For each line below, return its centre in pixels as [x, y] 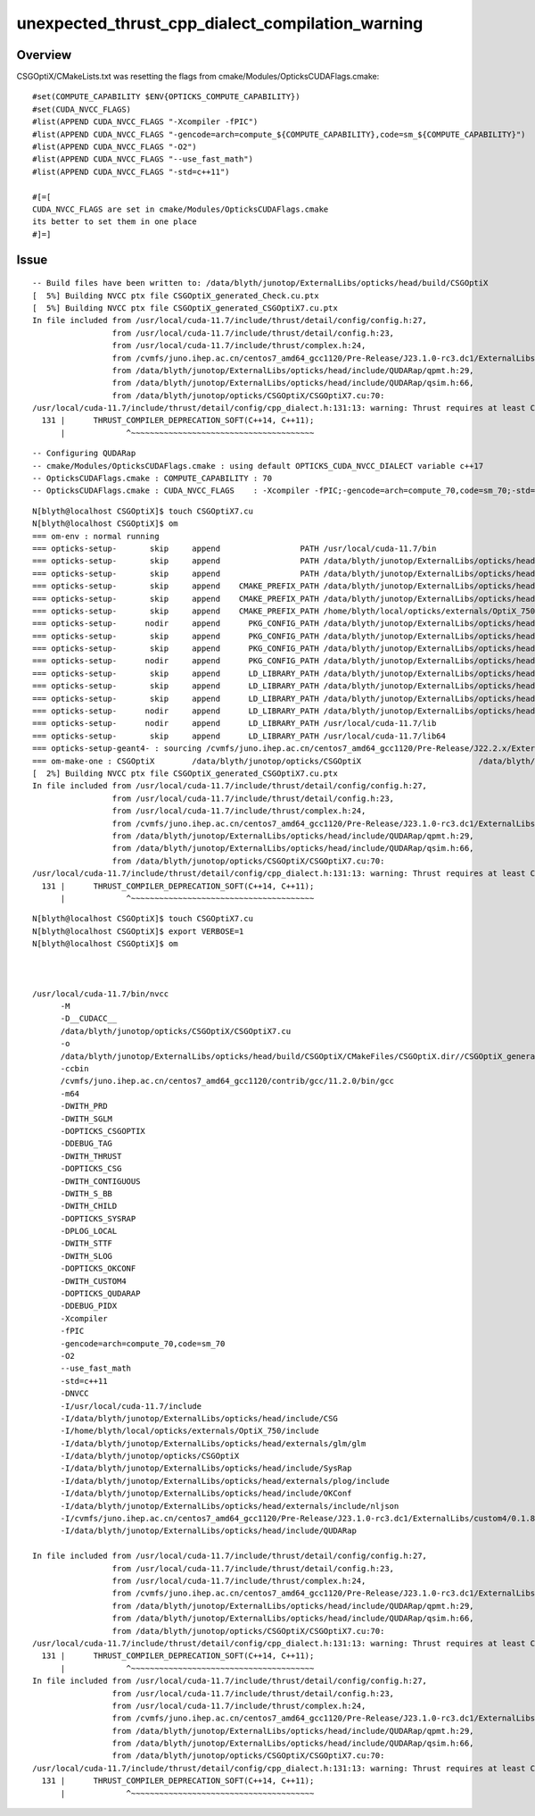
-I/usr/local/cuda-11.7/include [131, 1406]
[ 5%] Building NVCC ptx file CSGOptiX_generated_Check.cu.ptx [176, 296]
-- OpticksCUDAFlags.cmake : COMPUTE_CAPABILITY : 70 [152, 479]
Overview [44, 55]
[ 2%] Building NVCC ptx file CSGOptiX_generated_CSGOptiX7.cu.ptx [185, 774]
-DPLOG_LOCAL [89, 1231]
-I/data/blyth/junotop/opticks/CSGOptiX [150, 1456]
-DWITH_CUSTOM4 [93, 1281]
